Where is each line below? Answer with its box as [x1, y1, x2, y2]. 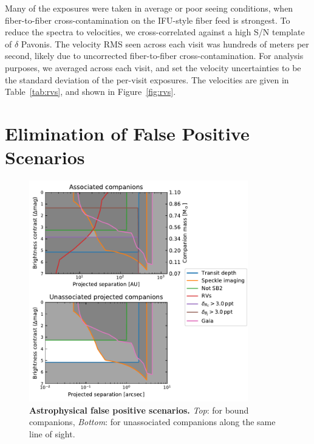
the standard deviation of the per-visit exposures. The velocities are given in [5, 73, 289, 86]
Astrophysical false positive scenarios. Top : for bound [29, 403, 249, 416]
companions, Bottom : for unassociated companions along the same [29, 415, 276, 428]
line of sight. [29, 427, 75, 440]
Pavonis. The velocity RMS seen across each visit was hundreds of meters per [21, 37, 309, 50]
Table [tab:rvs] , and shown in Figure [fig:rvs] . [5, 85, 176, 98]
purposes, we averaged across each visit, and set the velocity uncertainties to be [5, 61, 301, 74]
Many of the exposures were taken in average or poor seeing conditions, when [5, 2, 293, 14]
